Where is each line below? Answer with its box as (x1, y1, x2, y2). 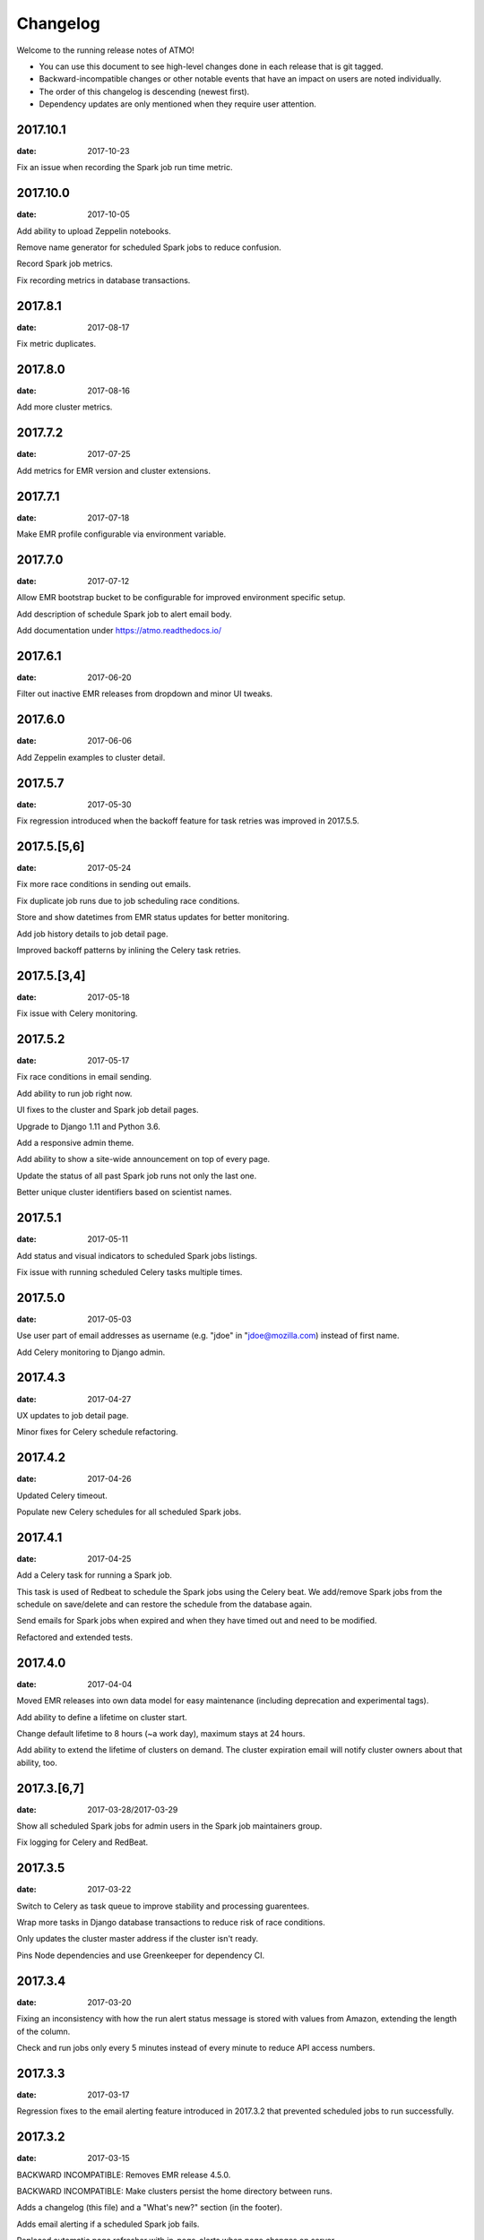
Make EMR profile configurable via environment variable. (16, 529, 227, 539)
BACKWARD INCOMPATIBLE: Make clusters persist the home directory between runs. (16, 2185, 333, 2196)
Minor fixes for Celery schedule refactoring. (16, 1426, 178, 1437)
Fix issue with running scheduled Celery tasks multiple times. (16, 1266, 243, 1277)
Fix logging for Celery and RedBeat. (16, 1837, 149, 1848)
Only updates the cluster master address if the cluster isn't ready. (16, 1934, 259, 1944)
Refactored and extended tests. (16, 1632, 134, 1642)
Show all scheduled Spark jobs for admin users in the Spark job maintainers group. (16, 1820, 323, 1831)
